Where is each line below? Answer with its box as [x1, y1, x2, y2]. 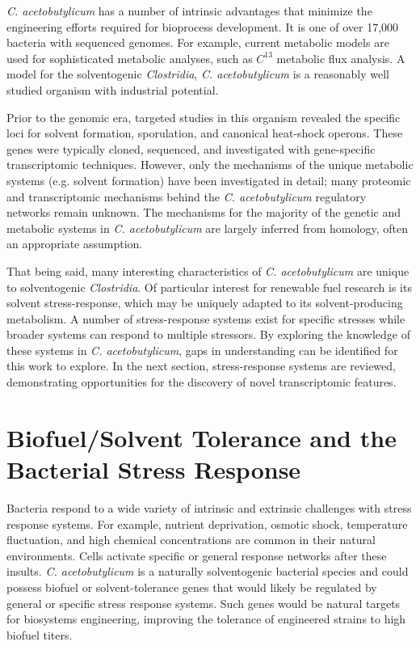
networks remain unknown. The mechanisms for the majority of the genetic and [6, 204, 401, 221]
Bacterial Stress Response [6, 453, 301, 486]
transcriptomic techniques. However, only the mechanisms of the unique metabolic [6, 156, 414, 173]
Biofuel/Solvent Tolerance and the [6, 420, 397, 454]
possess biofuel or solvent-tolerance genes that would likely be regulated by [6, 578, 377, 595]
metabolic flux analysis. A [276, 49, 405, 66]
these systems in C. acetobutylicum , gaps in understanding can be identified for [6, 341, 398, 358]
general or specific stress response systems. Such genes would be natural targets [6, 594, 401, 611]
